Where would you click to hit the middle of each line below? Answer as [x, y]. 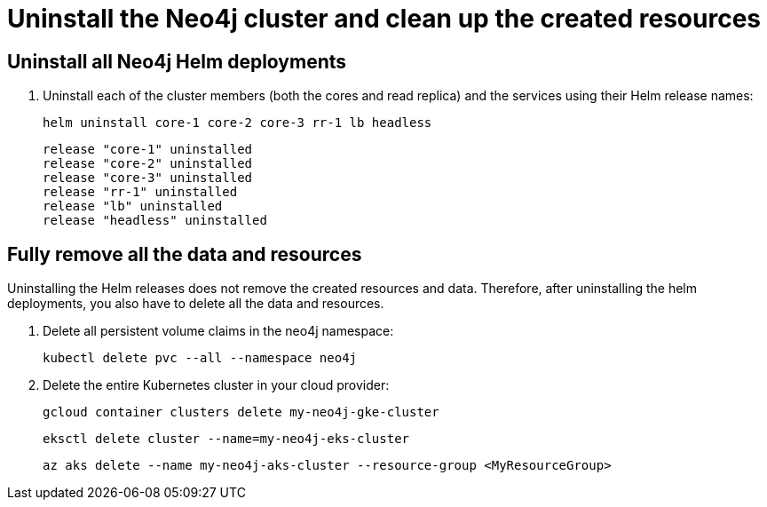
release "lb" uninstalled [133, 206]
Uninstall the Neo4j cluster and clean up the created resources [384, 19]
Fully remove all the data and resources [185, 254]
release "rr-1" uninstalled [140, 192]
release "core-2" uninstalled [148, 164]
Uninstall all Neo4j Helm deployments [177, 61]
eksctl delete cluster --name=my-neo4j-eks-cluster [226, 439]
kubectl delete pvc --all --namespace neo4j [200, 358]
